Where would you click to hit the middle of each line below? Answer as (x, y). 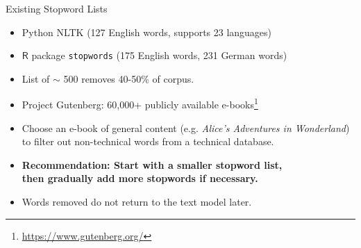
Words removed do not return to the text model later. (137, 202)
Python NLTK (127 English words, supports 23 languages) (147, 32)
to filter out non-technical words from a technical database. (148, 141)
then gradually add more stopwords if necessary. (140, 178)
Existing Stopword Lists (57, 8)
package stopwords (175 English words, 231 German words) (159, 55)
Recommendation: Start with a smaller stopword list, (152, 164)
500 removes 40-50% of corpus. (129, 78)
